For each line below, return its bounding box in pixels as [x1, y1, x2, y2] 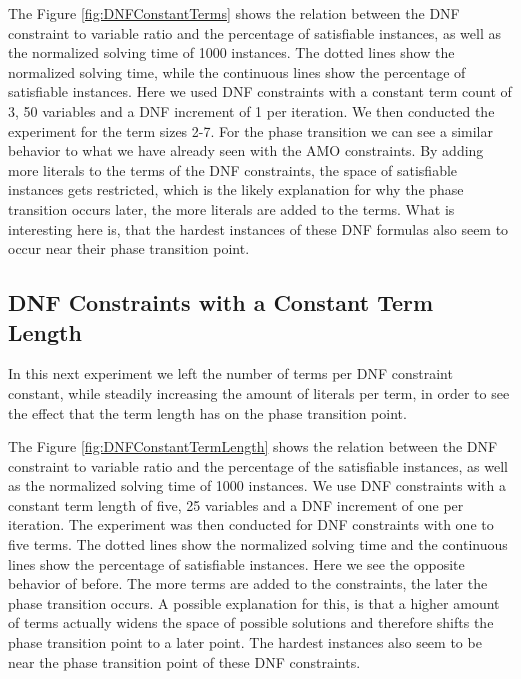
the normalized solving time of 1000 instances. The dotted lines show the [8, 42, 455, 63]
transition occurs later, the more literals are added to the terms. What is [8, 198, 455, 219]
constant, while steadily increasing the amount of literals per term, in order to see [8, 382, 510, 403]
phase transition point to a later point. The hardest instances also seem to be [8, 632, 482, 653]
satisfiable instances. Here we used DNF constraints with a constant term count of [8, 81, 512, 102]
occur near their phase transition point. [8, 238, 250, 259]
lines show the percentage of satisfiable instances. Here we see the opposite [8, 553, 465, 574]
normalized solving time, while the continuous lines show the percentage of [8, 61, 466, 82]
